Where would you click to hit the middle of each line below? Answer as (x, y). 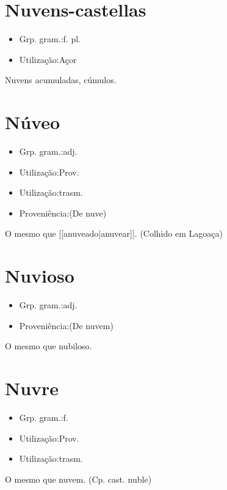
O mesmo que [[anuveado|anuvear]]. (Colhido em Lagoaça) (114, 233)
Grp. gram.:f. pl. (50, 39)
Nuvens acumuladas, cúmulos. (61, 80)
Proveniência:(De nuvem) (66, 325)
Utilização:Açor (48, 59)
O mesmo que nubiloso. (49, 346)
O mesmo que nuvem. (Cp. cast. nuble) (78, 479)
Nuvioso (40, 276)
